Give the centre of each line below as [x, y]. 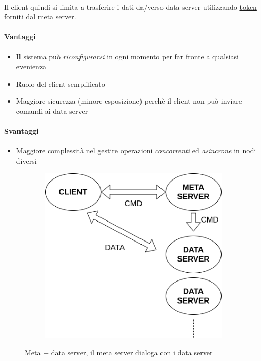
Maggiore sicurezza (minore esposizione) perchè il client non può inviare [129, 101]
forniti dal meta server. [40, 17]
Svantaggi [22, 131]
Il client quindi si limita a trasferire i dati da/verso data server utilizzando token [130, 6]
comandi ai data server [52, 111]
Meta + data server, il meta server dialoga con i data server [119, 353]
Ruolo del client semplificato [61, 83]
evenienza [31, 66]
